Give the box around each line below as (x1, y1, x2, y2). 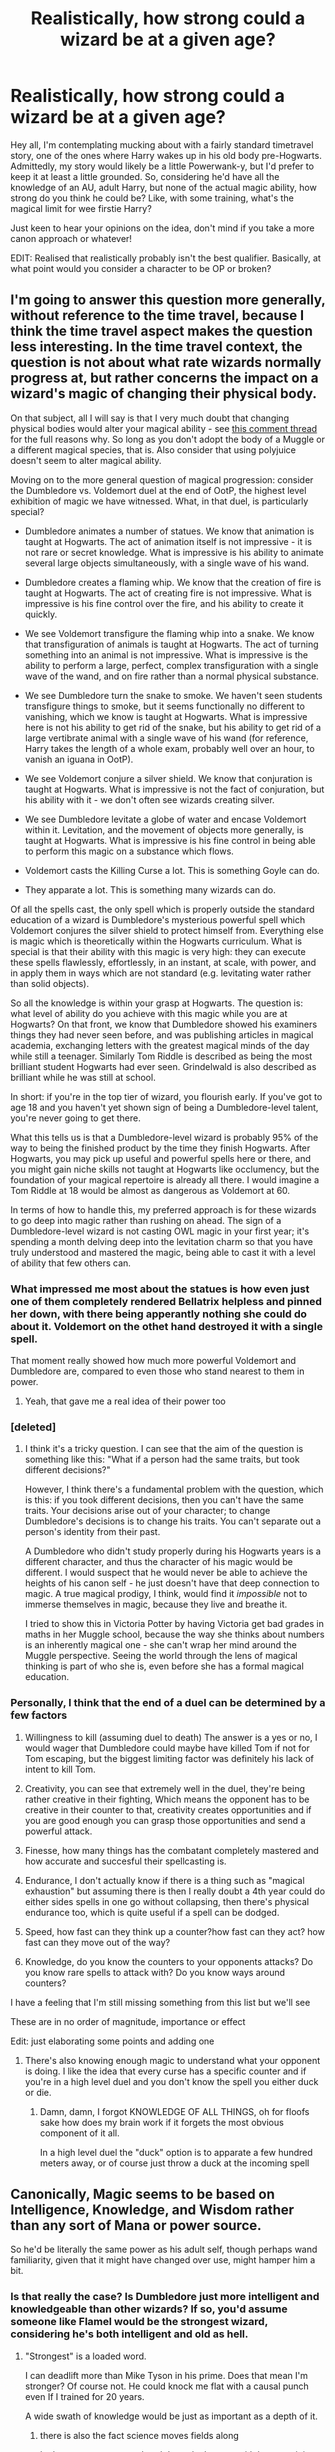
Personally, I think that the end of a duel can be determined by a (10, 1696, 326, 1710)
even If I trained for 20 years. (24, 2390, 145, 2402)
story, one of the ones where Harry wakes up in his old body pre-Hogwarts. (10, 149, 322, 161)
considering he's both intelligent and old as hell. (10, 2327, 249, 2341)
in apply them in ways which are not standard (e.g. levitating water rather (10, 967, 312, 979)
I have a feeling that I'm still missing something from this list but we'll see (10, 1996, 311, 2008)
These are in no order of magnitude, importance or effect (10, 2015, 246, 2027)
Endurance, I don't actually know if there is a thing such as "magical (24, 1874, 305, 1886)
